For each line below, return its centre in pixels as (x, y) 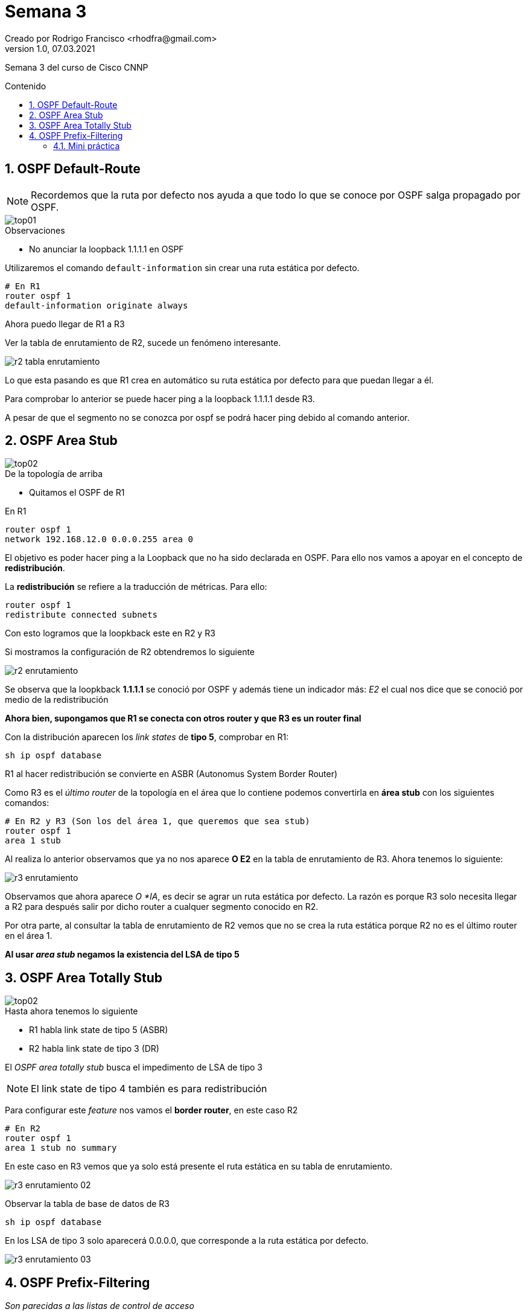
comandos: (27, 803)
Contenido (26, 86)
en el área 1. (29, 936)
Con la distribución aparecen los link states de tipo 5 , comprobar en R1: (147, 737)
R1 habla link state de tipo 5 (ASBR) (99, 1030)
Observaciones (35, 230)
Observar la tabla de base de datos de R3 (87, 1204)
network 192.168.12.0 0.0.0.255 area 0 (99, 539)
